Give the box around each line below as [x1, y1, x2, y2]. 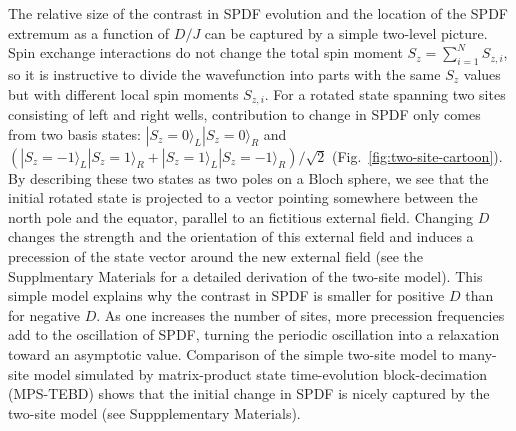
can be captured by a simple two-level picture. [204, 22, 488, 43]
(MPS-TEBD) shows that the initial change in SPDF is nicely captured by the [8, 383, 490, 404]
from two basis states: [8, 123, 141, 144]
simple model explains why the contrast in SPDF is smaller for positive [8, 285, 445, 306]
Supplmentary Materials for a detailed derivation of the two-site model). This [8, 265, 483, 286]
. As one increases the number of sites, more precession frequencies [96, 304, 505, 325]
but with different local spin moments [8, 83, 239, 104]
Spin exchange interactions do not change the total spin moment [8, 42, 403, 63]
